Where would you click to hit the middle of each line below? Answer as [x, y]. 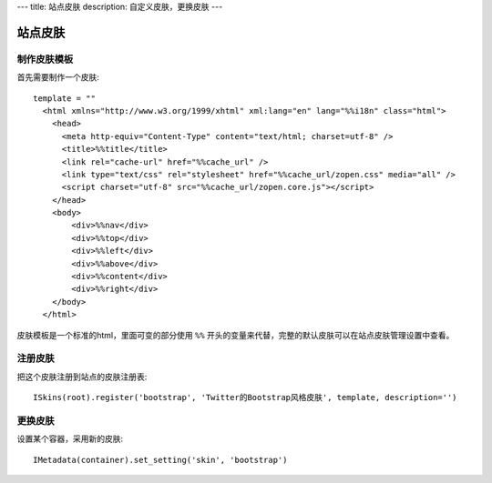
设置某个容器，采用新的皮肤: [70, 439]
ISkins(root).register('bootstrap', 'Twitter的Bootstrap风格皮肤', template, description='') [245, 397]
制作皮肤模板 [45, 59]
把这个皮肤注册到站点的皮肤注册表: [82, 377]
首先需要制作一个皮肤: [58, 77]
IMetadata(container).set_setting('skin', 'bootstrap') [160, 460]
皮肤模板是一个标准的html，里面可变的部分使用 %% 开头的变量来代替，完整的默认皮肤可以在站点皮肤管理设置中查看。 [236, 335]
